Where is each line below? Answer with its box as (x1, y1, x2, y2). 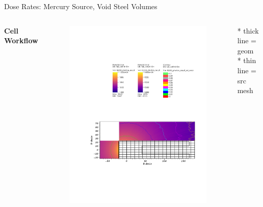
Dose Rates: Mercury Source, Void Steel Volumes (4, 1, 157, 11)
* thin (237, 55, 256, 66)
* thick (237, 25, 259, 36)
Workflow (4, 35, 38, 46)
